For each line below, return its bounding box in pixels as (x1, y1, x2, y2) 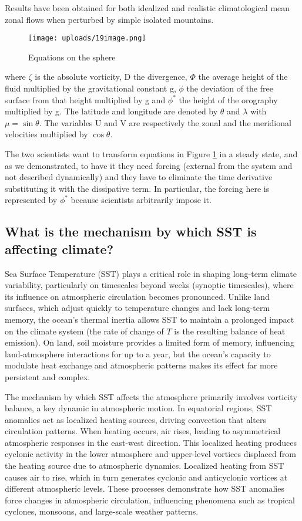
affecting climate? (5, 239, 114, 258)
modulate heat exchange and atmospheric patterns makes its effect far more (5, 359, 278, 371)
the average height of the (198, 70, 288, 83)
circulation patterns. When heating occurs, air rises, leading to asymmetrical (5, 425, 281, 437)
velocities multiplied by (5, 128, 88, 140)
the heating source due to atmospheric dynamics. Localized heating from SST (5, 459, 284, 472)
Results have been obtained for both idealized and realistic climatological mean (5, 2, 290, 13)
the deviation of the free (186, 82, 273, 94)
